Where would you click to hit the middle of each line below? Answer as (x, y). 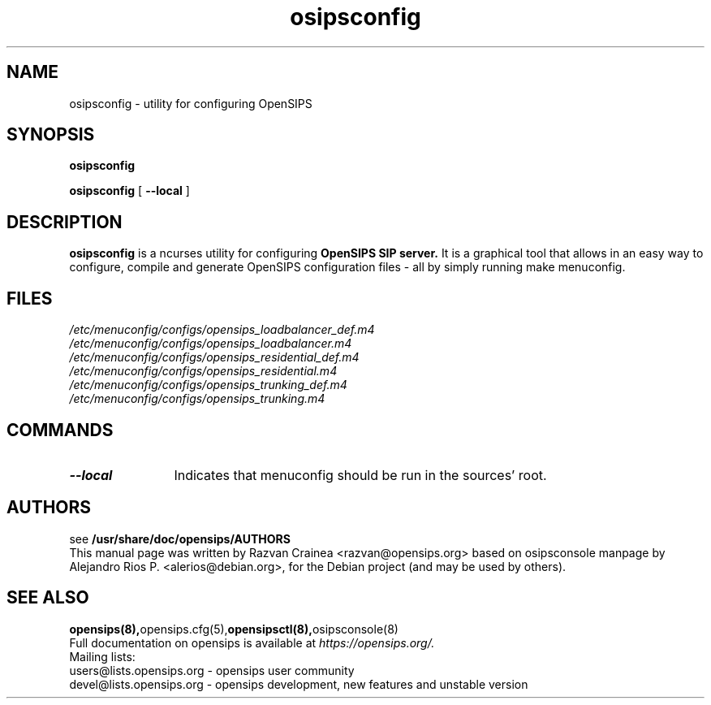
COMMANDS (60, 430)
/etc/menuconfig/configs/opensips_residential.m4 (203, 371)
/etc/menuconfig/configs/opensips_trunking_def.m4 (208, 385)
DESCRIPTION (65, 222)
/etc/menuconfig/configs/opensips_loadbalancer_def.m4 (222, 330)
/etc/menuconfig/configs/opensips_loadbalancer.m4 (211, 344)
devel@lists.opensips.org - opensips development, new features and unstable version (299, 684)
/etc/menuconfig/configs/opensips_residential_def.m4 (214, 357)
